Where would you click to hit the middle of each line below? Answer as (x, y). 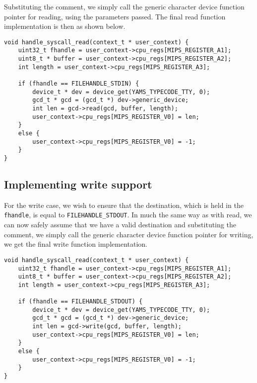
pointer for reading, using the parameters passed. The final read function (115, 16)
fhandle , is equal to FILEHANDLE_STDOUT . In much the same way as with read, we (128, 215)
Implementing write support (78, 184)
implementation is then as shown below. (65, 26)
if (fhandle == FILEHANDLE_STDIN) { (79, 84)
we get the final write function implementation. (76, 244)
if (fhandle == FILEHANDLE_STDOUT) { (80, 302)
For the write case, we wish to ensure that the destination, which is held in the (124, 205)
